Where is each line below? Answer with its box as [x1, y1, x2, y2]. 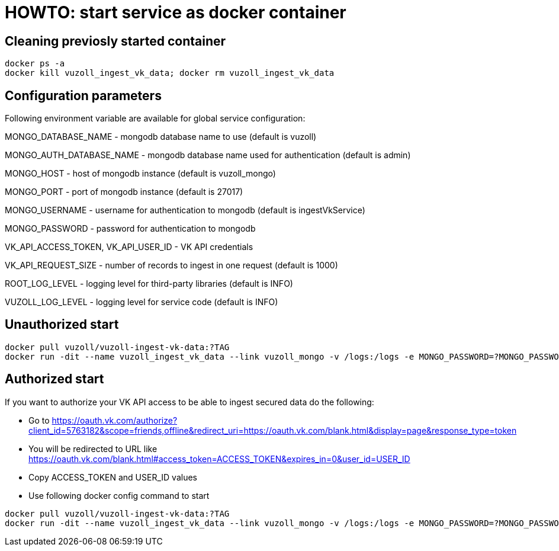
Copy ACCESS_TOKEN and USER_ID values [28, 472, 197, 482]
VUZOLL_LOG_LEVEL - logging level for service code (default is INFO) [5, 297, 278, 307]
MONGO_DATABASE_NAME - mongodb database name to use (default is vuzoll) [5, 132, 317, 142]
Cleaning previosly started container [5, 33, 226, 49]
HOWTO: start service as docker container [5, 2, 346, 23]
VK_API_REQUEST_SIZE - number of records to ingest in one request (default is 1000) [5, 260, 338, 271]
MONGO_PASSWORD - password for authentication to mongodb [5, 223, 256, 234]
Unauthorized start [5, 317, 119, 332]
